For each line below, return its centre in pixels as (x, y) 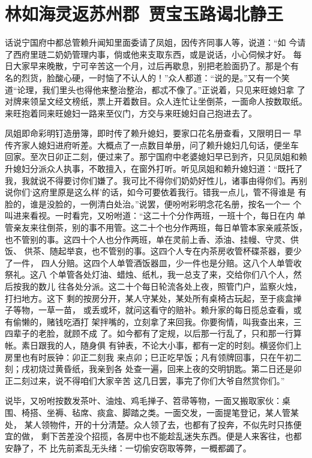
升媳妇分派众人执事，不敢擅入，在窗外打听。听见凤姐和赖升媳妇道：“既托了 (154, 169)
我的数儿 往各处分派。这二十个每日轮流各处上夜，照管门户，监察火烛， (161, 286)
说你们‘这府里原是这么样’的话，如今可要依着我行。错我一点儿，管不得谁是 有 (156, 192)
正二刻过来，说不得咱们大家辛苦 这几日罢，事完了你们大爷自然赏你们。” (145, 380)
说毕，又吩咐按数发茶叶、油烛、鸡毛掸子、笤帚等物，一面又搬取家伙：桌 (148, 401)
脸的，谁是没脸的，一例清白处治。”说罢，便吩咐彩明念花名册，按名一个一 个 (153, 203)
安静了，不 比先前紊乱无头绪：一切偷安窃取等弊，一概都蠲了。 (128, 447)
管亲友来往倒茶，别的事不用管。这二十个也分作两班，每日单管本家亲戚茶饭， (156, 227)
